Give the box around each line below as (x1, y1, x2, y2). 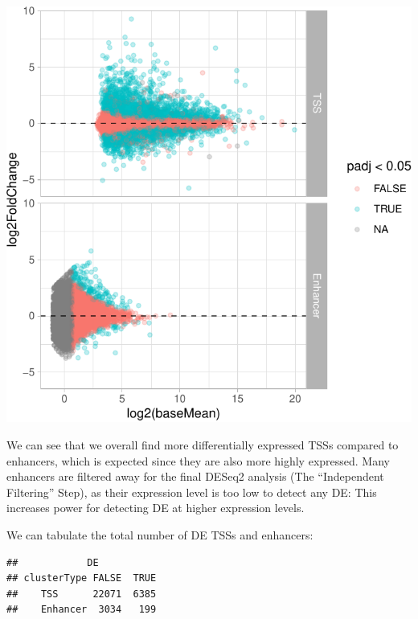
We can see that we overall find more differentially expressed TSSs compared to (6, 436, 399, 453)
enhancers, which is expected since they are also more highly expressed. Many (6, 452, 390, 469)
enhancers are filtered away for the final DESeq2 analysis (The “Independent (6, 468, 384, 485)
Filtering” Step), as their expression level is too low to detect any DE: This (6, 483, 377, 500)
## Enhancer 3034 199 (6, 604, 157, 616)
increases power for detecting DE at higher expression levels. (6, 499, 305, 516)
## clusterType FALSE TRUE (6, 572, 157, 584)
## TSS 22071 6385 (6, 588, 157, 600)
